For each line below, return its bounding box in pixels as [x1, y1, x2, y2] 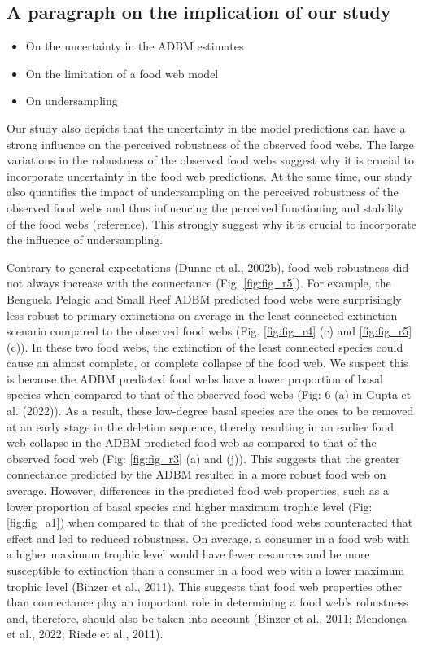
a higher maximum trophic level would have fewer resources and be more [7, 545, 370, 563]
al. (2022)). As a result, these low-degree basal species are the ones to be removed [7, 402, 414, 419]
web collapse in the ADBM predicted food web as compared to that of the [7, 434, 377, 451]
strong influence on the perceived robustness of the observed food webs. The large [7, 135, 414, 152]
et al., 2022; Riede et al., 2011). [7, 625, 164, 642]
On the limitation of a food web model [25, 64, 219, 81]
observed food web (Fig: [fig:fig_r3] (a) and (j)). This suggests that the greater [7, 449, 400, 466]
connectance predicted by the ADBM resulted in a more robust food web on [7, 466, 386, 483]
